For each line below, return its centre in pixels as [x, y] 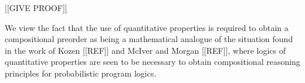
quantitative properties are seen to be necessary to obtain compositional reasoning [152, 62]
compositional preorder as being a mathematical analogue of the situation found [149, 39]
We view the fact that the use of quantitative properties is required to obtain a [147, 27]
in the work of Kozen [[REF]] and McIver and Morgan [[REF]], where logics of [145, 50]
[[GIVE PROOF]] [36, 8]
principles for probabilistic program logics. [81, 73]
